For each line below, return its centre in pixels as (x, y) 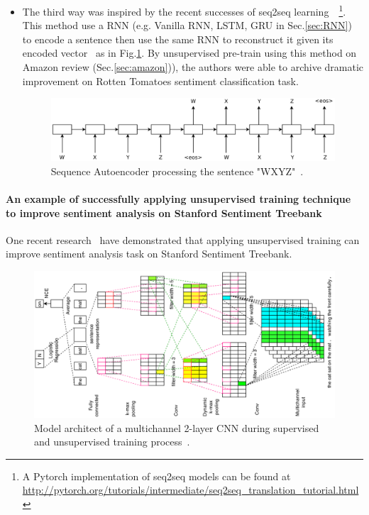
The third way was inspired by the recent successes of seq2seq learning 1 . (184, 10)
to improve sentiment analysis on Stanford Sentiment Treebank (164, 212)
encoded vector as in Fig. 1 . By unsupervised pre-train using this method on (189, 53)
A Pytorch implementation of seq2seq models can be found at (156, 476)
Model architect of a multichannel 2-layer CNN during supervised (177, 427)
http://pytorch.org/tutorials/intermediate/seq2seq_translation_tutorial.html (191, 490)
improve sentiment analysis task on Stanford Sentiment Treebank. (149, 254)
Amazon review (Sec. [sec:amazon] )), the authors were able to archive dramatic (193, 67)
